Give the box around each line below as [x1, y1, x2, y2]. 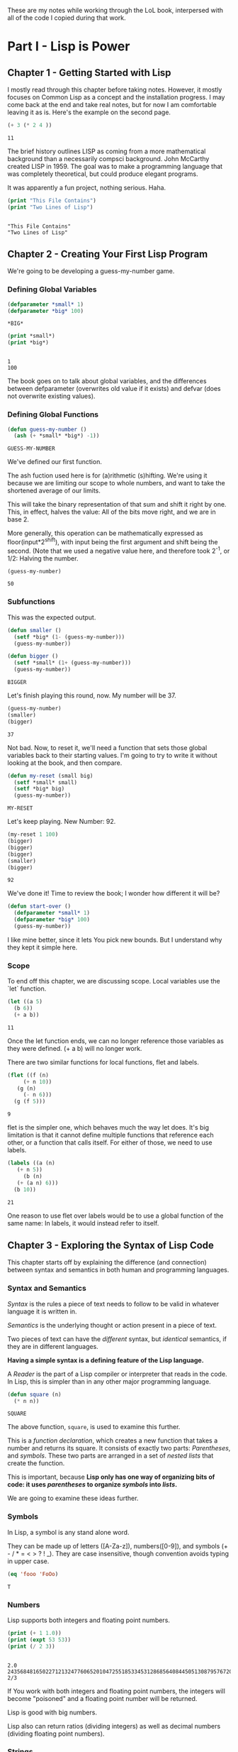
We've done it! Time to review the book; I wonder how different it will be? [7, 889, 220, 898]
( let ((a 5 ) [7, 998, 42, 1006]
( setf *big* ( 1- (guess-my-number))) [13, 633, 125, 641]
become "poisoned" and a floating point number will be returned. [7, 1694, 198, 1702]
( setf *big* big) [13, 786, 65, 793]
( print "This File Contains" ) [7, 197, 97, 204]
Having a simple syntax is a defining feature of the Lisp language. [7, 1355, 204, 1365]
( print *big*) [7, 339, 50, 346]
